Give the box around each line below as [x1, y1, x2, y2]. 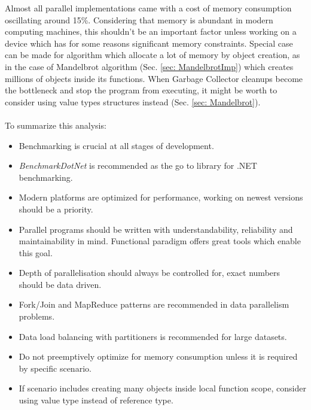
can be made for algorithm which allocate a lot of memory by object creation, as [5, 48, 300, 61]
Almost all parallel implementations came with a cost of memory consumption [5, 2, 292, 14]
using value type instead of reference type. [19, 394, 173, 406]
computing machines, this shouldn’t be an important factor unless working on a [5, 25, 297, 38]
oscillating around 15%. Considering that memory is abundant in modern [5, 13, 273, 26]
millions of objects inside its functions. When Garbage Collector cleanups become [5, 72, 303, 84]
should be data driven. [19, 278, 102, 290]
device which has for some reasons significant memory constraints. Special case [5, 37, 293, 49]
